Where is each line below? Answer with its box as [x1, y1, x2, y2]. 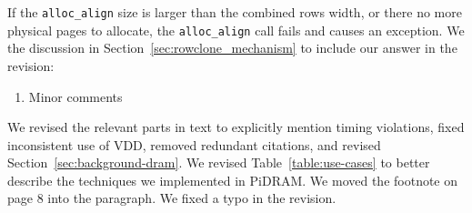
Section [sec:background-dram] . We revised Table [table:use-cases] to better [7, 153, 430, 172]
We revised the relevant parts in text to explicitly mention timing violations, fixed [7, 117, 465, 137]
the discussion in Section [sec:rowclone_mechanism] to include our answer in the [7, 38, 457, 57]
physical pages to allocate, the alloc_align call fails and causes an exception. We [7, 20, 465, 39]
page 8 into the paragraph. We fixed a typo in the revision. [7, 188, 336, 208]
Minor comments [28, 86, 123, 106]
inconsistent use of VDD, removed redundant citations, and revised [7, 135, 381, 154]
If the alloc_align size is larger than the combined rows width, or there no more [7, 3, 462, 21]
